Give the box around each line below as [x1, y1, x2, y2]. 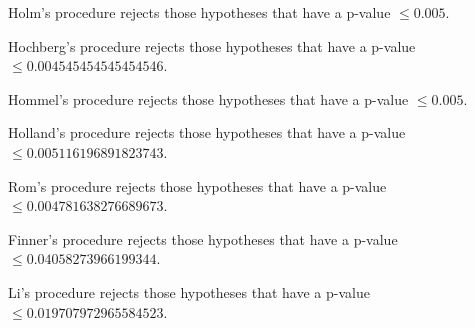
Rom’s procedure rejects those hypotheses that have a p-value [8, 175, 387, 196]
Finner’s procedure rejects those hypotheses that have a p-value [8, 228, 398, 249]
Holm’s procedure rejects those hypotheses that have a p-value [8, 2, 391, 22]
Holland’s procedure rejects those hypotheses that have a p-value [8, 122, 406, 143]
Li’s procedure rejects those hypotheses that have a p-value [8, 281, 370, 302]
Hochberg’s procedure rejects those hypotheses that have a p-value [8, 35, 416, 56]
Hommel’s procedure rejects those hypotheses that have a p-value [8, 88, 409, 109]
